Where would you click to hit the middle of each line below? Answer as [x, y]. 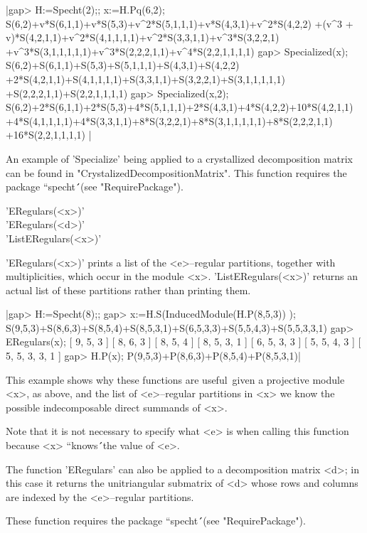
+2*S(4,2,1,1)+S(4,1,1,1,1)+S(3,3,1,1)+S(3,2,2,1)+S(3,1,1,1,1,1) [145, 79]
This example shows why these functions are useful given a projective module [175, 379]
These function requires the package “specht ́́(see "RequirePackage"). [156, 521]
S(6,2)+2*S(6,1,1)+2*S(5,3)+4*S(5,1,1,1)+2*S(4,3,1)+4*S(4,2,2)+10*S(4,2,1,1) [180, 107]
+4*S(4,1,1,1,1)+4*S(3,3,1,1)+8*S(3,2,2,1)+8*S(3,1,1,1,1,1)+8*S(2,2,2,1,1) [169, 120]
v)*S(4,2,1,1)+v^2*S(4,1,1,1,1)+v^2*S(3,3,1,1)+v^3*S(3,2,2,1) [143, 37]
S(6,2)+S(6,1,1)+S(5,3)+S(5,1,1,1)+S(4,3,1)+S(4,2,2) [123, 65]
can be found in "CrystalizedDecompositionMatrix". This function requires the [176, 172]
